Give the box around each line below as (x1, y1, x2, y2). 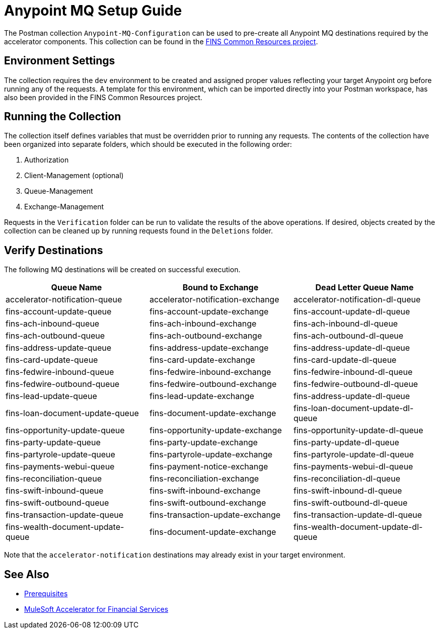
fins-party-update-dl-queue (293, 437, 399, 448)
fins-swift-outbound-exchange (149, 498, 266, 508)
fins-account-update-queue (6, 306, 112, 317)
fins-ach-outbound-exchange (149, 331, 262, 341)
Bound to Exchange (182, 282, 259, 293)
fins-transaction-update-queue (6, 510, 124, 520)
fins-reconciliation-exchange (149, 473, 259, 484)
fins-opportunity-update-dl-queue (293, 425, 423, 436)
